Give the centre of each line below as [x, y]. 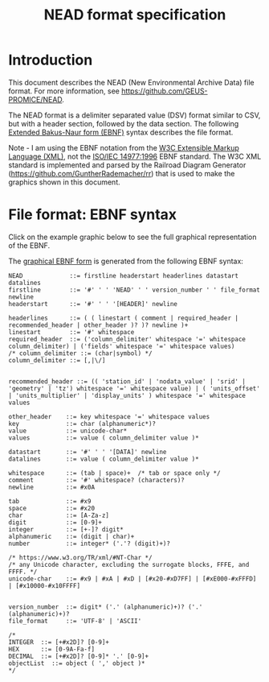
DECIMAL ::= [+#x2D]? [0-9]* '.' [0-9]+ [79, 656]
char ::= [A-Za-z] [59, 515]
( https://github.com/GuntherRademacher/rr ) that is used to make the [122, 173]
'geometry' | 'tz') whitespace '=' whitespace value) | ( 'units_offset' [134, 388]
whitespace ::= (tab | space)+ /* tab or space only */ [114, 473]
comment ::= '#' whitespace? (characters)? [96, 480]
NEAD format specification [135, 15]
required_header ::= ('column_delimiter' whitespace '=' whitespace [127, 339]
